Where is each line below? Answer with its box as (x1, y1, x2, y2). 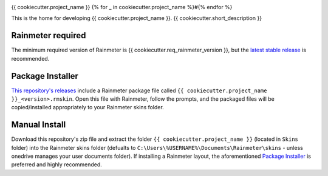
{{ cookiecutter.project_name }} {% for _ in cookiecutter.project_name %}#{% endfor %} (11, 4, 233, 10)
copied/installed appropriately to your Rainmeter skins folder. (11, 104, 164, 111)
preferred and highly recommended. (11, 161, 103, 168)
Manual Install (11, 120, 66, 130)
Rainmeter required (11, 30, 86, 41)
